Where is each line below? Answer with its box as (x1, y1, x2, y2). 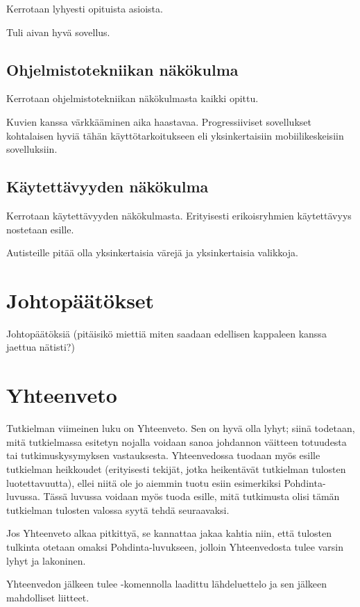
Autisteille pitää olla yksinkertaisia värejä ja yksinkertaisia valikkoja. (6, 245, 298, 260)
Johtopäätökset (6, 285, 155, 314)
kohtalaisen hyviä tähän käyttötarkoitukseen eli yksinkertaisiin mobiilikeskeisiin (6, 128, 344, 142)
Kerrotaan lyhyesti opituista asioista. (6, 1, 163, 15)
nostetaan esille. (6, 222, 74, 236)
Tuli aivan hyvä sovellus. (6, 24, 110, 39)
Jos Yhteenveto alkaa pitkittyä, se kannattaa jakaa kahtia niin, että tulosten (6, 526, 332, 540)
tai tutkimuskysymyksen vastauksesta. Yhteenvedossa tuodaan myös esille (6, 448, 320, 463)
